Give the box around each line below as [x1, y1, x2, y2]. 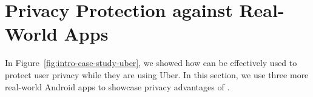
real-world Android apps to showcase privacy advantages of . [5, 80, 230, 93]
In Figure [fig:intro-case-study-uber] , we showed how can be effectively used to [5, 56, 297, 69]
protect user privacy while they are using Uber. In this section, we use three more [5, 68, 309, 81]
